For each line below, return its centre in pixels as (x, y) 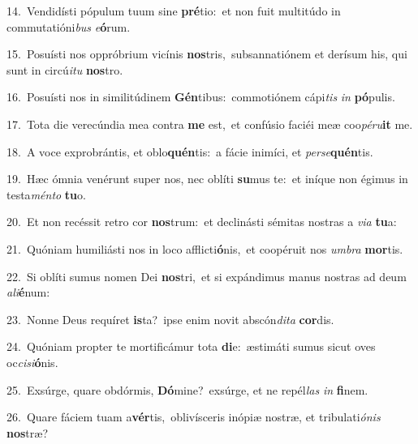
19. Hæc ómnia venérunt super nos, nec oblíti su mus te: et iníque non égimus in (207, 179)
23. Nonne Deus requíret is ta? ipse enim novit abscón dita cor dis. (170, 319)
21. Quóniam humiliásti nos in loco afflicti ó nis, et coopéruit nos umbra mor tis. (205, 248)
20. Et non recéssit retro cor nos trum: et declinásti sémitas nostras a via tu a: (202, 222)
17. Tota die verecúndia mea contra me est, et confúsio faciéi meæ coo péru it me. (210, 124)
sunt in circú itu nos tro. (65, 69)
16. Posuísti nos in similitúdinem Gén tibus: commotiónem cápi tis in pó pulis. (201, 97)
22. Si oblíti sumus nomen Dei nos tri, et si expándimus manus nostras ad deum (207, 276)
